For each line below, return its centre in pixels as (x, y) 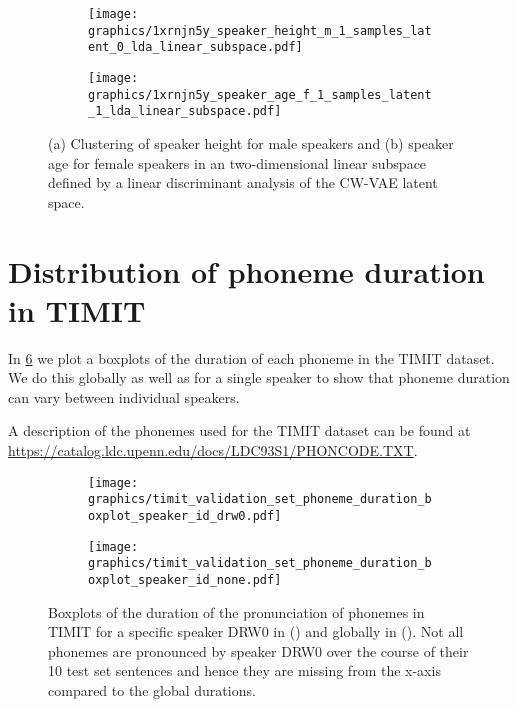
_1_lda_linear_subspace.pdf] (185, 111)
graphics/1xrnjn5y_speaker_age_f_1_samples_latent (260, 94)
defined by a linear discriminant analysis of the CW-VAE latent (243, 182)
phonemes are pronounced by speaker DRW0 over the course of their (258, 650)
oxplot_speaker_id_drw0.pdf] (185, 515)
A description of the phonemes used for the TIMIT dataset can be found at (239, 430)
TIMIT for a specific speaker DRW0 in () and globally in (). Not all (256, 631)
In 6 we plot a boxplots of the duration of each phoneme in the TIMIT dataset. (251, 357)
